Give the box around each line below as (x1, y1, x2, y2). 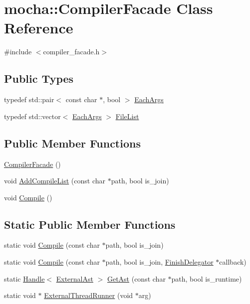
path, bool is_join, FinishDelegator (105, 257, 214, 267)
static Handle (4, 273, 45, 284)
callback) (219, 257, 247, 267)
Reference (4, 17, 73, 38)
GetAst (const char (107, 273, 166, 284)
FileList (115, 111, 139, 121)
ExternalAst (56, 273, 93, 284)
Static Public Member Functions (4, 216, 176, 232)
